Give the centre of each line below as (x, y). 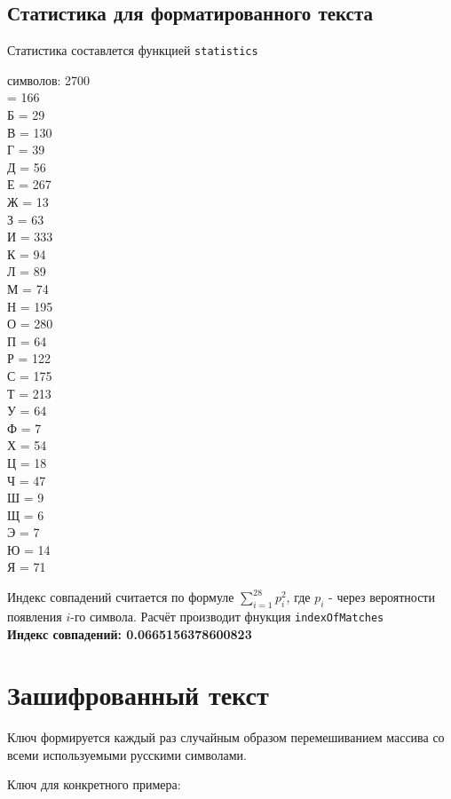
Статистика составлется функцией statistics (133, 50)
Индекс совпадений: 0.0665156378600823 (130, 633)
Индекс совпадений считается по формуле (121, 597)
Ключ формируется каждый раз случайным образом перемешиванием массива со (226, 737)
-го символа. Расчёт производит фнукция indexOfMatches (227, 616)
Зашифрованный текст (138, 695)
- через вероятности (382, 597)
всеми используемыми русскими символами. (127, 754)
